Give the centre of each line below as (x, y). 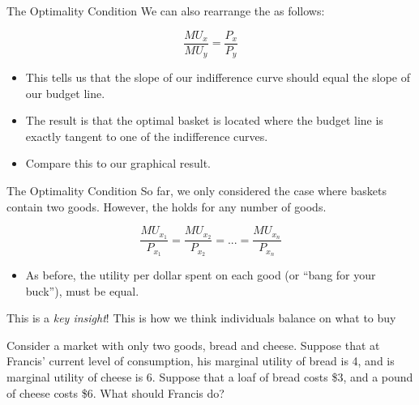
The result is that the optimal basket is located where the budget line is (204, 120)
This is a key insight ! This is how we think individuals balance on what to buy (201, 318)
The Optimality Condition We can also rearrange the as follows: (166, 11)
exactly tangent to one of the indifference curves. (147, 136)
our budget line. (65, 93)
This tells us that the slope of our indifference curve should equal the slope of (218, 77)
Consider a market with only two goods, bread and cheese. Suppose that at (193, 345)
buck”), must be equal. (82, 290)
